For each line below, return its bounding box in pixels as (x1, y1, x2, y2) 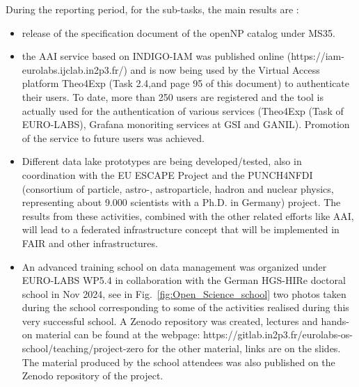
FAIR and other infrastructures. (22, 235, 158, 250)
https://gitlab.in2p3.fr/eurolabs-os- (202, 327, 353, 342)
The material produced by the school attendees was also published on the (22, 354, 335, 369)
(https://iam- (287, 49, 344, 63)
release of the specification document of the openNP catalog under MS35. (22, 25, 335, 40)
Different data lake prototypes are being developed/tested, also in (22, 154, 302, 168)
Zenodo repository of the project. (22, 368, 163, 383)
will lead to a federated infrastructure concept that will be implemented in (22, 222, 340, 237)
